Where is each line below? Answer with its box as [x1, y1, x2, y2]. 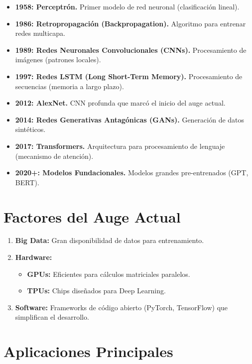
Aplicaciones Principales [3, 341, 173, 362]
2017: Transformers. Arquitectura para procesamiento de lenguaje [15, 140, 225, 151]
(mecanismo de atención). [15, 150, 94, 161]
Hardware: [15, 252, 52, 262]
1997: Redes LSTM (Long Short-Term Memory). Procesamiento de [15, 71, 243, 81]
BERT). [15, 177, 39, 187]
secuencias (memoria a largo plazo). [15, 81, 124, 91]
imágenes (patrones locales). [15, 54, 101, 65]
